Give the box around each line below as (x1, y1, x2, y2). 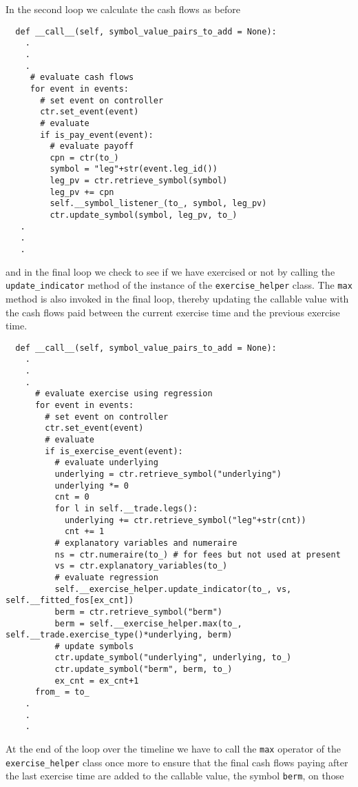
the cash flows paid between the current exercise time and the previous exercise (6, 305, 340, 319)
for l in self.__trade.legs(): (54, 503, 198, 513)
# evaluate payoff (50, 141, 134, 152)
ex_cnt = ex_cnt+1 (54, 675, 139, 686)
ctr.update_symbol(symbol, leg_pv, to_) (50, 210, 238, 221)
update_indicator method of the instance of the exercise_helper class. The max (6, 278, 352, 292)
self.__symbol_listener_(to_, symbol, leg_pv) (50, 198, 267, 209)
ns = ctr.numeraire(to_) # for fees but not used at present (54, 549, 341, 560)
